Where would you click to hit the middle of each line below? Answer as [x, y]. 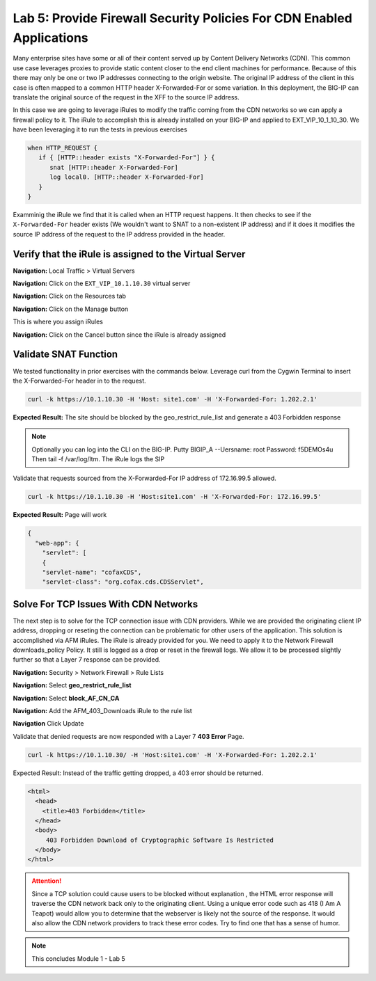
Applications [50, 38]
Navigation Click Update [48, 724]
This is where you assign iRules [58, 322]
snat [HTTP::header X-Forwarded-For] [114, 167]
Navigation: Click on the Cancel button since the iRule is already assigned [119, 335]
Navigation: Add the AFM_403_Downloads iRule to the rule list [103, 711]
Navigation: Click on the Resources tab [70, 296]
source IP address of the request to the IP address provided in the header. [119, 234]
